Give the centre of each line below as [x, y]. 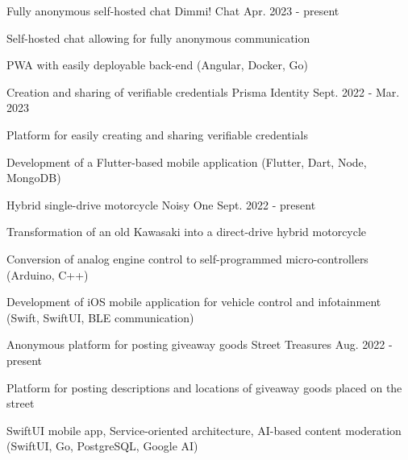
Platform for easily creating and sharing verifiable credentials [158, 134]
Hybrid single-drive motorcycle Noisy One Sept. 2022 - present [161, 204]
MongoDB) [34, 178]
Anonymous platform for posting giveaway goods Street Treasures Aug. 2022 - [200, 344]
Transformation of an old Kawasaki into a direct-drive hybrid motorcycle [187, 232]
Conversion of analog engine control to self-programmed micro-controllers [187, 258]
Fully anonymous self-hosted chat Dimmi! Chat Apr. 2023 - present [173, 10]
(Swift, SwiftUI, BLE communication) [100, 317]
